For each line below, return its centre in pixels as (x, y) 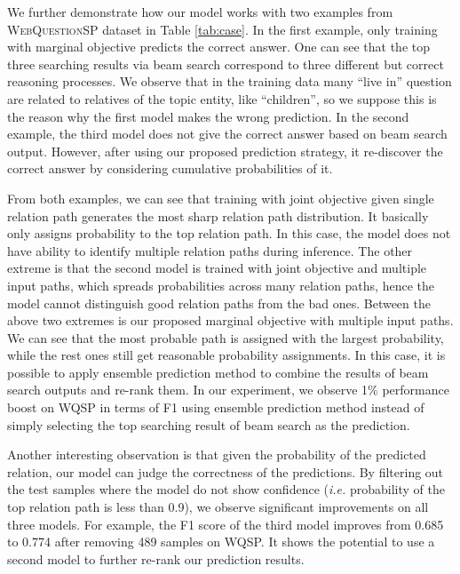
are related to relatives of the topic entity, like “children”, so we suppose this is (222, 98)
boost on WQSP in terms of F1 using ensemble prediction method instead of (216, 407)
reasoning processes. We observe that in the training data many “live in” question (230, 81)
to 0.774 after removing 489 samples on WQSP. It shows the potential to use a (221, 542)
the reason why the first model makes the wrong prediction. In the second (208, 116)
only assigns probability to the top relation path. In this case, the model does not (229, 233)
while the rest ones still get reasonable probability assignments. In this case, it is (226, 355)
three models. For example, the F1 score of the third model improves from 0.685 (226, 524)
